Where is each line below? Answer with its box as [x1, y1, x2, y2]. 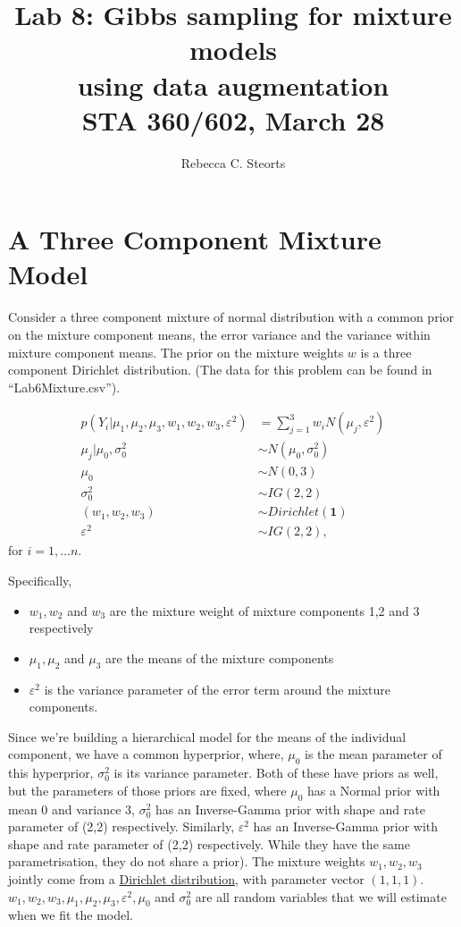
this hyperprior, [8, 763, 94, 782]
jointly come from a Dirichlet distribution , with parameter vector [8, 869, 365, 888]
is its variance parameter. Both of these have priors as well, [113, 763, 439, 782]
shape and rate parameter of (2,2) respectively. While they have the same [8, 834, 410, 853]
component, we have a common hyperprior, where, [8, 745, 284, 763]
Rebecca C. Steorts [180, 153, 286, 172]
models [189, 31, 278, 68]
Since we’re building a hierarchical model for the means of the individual [8, 727, 407, 746]
